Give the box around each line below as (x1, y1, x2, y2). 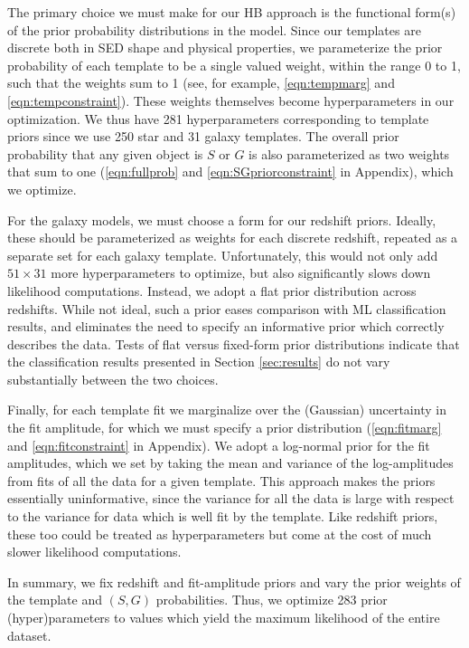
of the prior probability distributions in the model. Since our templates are (7, 20, 421, 39)
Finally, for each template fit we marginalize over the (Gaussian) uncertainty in (7, 400, 446, 419)
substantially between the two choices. (7, 369, 219, 388)
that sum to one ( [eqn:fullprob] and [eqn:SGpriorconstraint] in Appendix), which (7, 162, 454, 181)
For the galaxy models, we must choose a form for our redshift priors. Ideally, (7, 210, 436, 229)
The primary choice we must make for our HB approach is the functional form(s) (7, 3, 456, 21)
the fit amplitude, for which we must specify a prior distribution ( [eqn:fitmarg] (7, 418, 442, 437)
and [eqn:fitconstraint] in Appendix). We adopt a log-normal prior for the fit (7, 435, 430, 454)
